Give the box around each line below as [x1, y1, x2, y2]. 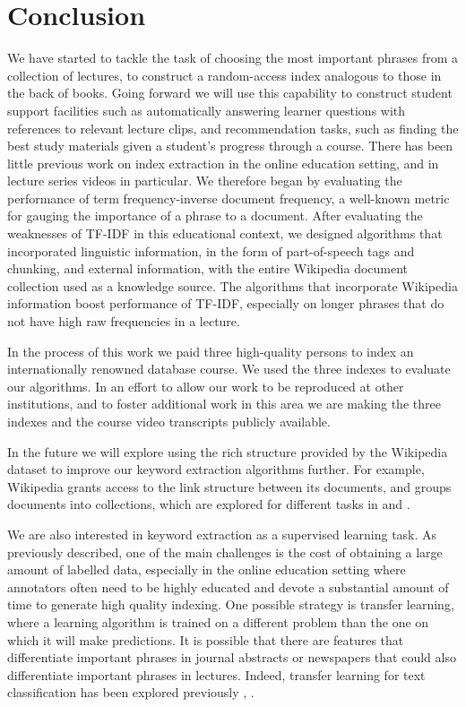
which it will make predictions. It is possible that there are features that [7, 630, 404, 649]
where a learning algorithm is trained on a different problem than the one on [7, 612, 429, 631]
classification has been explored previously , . [7, 683, 255, 702]
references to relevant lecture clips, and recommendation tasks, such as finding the [7, 118, 459, 137]
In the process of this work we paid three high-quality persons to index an [7, 341, 414, 360]
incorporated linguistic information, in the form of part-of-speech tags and [7, 241, 415, 260]
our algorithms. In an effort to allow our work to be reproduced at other [7, 376, 404, 395]
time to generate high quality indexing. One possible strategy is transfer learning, [7, 595, 454, 614]
